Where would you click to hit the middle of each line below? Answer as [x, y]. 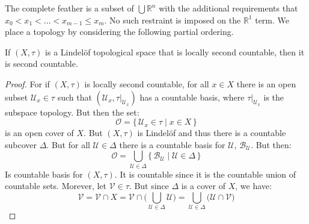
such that [75, 97]
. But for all [68, 144]
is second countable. [41, 64]
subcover [21, 144]
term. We [272, 20]
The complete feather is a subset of [69, 8]
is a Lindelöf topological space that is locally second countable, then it [175, 51]
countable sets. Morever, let [56, 186]
